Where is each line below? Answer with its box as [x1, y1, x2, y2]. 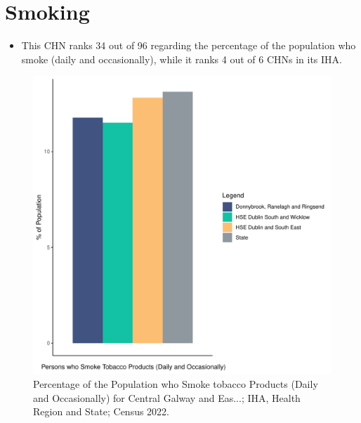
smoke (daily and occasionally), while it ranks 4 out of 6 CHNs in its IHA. [21, 51, 342, 66]
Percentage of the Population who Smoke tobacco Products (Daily [33, 376, 318, 391]
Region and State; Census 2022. [33, 404, 170, 419]
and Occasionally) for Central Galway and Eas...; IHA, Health [33, 390, 301, 405]
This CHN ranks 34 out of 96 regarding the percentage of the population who [21, 38, 356, 53]
